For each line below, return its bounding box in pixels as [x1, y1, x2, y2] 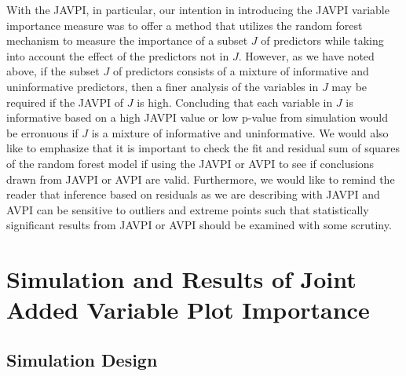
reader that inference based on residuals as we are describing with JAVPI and [6, 186, 380, 203]
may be [331, 78, 368, 94]
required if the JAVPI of [6, 93, 124, 110]
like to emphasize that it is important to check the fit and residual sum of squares [6, 140, 401, 156]
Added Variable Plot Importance [6, 294, 370, 326]
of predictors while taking [261, 32, 384, 49]
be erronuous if [6, 124, 79, 141]
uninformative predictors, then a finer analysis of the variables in [6, 78, 319, 94]
